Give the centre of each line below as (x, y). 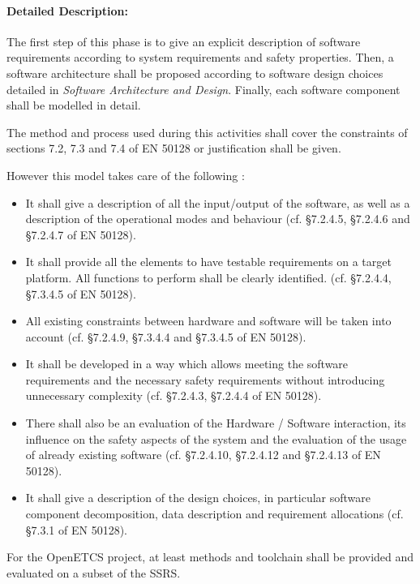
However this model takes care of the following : (126, 175)
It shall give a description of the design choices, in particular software (198, 498)
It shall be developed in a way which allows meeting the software (187, 364)
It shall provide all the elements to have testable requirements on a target (208, 262)
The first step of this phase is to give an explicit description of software (184, 41)
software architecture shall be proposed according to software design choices (195, 73)
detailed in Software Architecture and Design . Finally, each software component (204, 89)
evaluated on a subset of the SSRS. (94, 572)
